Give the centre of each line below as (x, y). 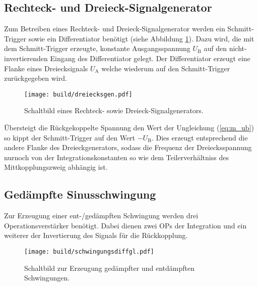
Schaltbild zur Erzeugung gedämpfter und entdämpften (109, 268)
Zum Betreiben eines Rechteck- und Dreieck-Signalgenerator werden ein (115, 29)
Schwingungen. (47, 278)
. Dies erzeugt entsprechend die (200, 137)
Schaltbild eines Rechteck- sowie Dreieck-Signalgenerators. (114, 110)
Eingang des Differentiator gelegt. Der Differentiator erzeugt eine (150, 58)
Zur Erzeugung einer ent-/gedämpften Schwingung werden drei (101, 216)
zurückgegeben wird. (36, 78)
